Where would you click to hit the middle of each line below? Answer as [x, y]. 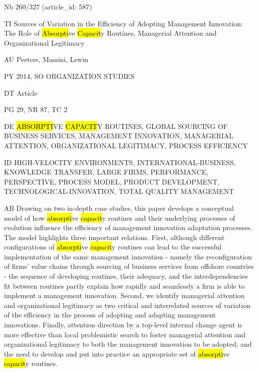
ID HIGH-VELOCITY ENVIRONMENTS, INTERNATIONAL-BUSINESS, [120, 162]
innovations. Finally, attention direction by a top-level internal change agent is [123, 325]
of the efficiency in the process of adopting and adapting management [110, 315]
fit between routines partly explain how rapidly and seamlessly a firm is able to [125, 285]
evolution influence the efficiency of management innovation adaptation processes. [128, 227]
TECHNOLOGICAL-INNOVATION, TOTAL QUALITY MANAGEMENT [119, 191]
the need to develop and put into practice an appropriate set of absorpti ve [117, 353]
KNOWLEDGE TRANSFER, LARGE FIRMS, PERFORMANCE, [106, 172]
